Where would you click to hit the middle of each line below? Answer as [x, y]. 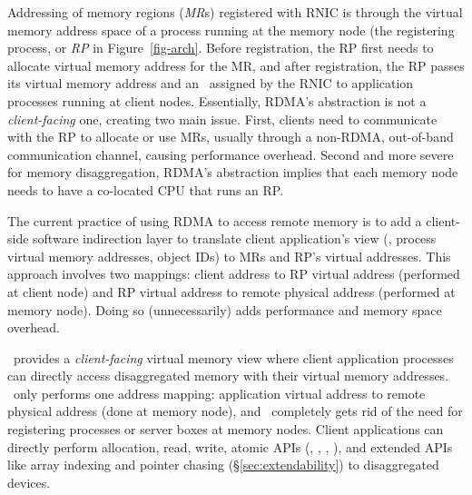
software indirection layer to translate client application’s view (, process [235, 238]
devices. [29, 482]
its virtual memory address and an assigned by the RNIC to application [211, 83]
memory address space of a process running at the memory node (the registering [231, 30]
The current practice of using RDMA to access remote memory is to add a [215, 220]
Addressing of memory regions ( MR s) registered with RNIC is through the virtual [235, 12]
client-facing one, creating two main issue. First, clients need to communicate [222, 119]
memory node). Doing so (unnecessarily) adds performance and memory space [225, 309]
